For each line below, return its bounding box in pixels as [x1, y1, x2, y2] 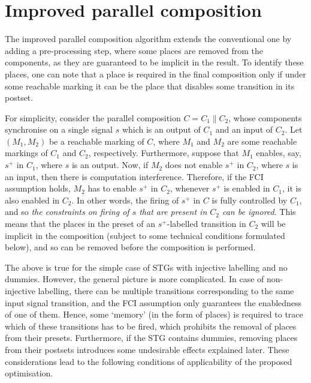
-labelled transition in [167, 217, 246, 230]
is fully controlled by [212, 193, 288, 206]
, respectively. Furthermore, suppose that [88, 146, 239, 159]
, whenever [170, 182, 210, 195]
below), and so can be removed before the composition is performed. [5, 241, 256, 253]
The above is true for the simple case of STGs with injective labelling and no [5, 261, 288, 273]
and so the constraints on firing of [5, 205, 129, 218]
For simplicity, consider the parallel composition [5, 111, 181, 124]
